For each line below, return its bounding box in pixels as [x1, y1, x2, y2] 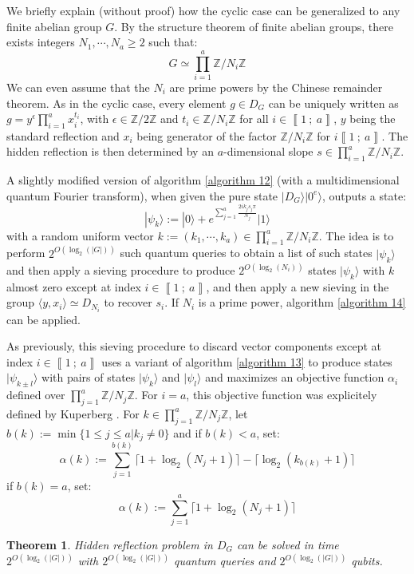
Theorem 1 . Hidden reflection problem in [6, 536, 213, 552]
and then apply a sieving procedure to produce [6, 262, 235, 279]
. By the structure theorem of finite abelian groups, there [114, 18, 393, 34]
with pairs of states [41, 369, 136, 386]
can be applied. [6, 311, 81, 327]
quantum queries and [173, 552, 276, 568]
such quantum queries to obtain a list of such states [120, 244, 373, 261]
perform [6, 244, 45, 261]
